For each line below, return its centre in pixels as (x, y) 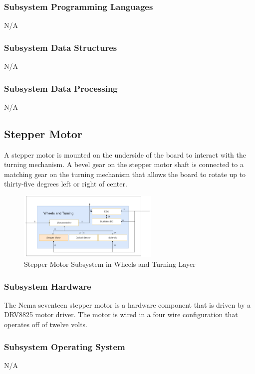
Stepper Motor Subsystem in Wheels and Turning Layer (110, 264)
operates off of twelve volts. (46, 324)
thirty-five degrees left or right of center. (66, 184)
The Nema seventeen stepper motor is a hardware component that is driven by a (127, 304)
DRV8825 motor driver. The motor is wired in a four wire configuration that (121, 314)
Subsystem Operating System (65, 346)
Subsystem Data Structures (61, 47)
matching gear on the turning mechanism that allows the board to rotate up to (125, 174)
